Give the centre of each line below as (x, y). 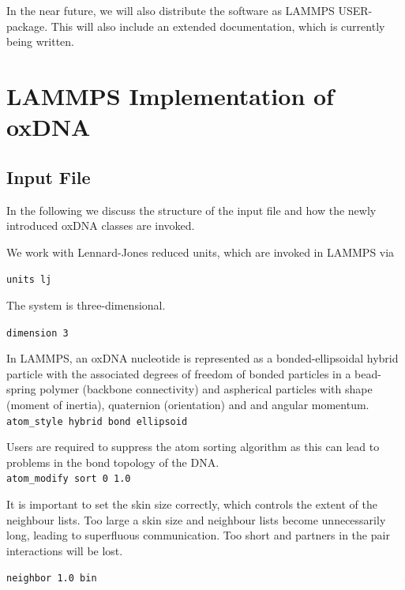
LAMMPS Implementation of (170, 95)
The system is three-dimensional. (86, 304)
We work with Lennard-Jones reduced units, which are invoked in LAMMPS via (201, 252)
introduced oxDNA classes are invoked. (101, 225)
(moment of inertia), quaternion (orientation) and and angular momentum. (188, 405)
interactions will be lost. (65, 550)
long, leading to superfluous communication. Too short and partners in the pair (198, 535)
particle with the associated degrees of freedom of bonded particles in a (179, 373)
